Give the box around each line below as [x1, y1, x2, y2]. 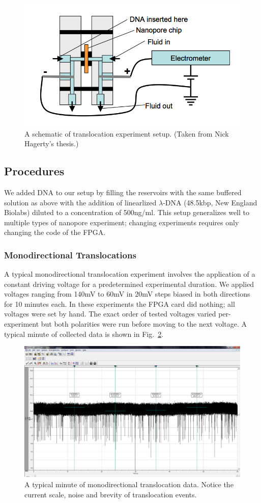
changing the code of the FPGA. [4, 227, 106, 237]
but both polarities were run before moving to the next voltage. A [41, 319, 247, 329]
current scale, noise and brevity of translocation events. [24, 489, 197, 499]
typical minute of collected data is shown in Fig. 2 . [4, 328, 164, 339]
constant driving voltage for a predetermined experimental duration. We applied [4, 278, 254, 289]
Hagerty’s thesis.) [24, 138, 79, 149]
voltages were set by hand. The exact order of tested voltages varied [4, 308, 216, 319]
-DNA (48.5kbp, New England [163, 197, 257, 207]
